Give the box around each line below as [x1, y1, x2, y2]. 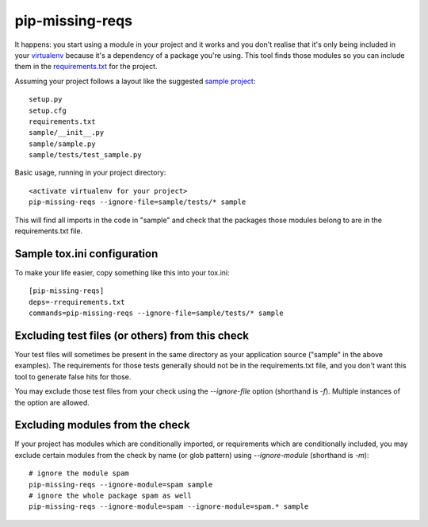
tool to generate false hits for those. [14, 371, 132, 381]
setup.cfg [29, 106, 67, 115]
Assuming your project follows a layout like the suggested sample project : [14, 76, 256, 86]
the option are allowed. [14, 398, 90, 407]
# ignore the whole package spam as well [29, 491, 192, 500]
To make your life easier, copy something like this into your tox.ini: [14, 267, 230, 277]
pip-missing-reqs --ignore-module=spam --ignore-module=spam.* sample [29, 502, 309, 511]
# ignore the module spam [29, 469, 130, 478]
